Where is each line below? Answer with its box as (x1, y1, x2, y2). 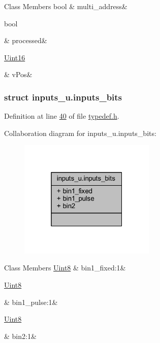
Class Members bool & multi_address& (4, 1, 127, 11)
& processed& (4, 35, 47, 46)
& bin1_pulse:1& (4, 296, 58, 307)
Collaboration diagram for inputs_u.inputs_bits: (4, 127, 156, 138)
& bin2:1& (4, 330, 37, 341)
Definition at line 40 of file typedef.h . (4, 111, 119, 121)
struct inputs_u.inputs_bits (4, 90, 122, 103)
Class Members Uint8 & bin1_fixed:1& (4, 262, 126, 273)
